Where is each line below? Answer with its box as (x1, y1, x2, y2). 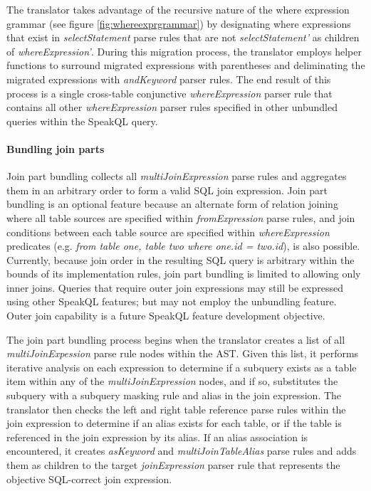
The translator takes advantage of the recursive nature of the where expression (6, 2, 350, 16)
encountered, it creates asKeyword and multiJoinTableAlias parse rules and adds (6, 443, 357, 458)
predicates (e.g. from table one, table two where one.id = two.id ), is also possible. (6, 238, 360, 253)
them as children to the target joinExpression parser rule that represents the (6, 458, 340, 472)
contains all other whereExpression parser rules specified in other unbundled (6, 100, 338, 115)
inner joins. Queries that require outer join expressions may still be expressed (6, 280, 344, 295)
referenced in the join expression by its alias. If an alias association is (6, 429, 308, 444)
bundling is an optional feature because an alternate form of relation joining (6, 196, 338, 211)
